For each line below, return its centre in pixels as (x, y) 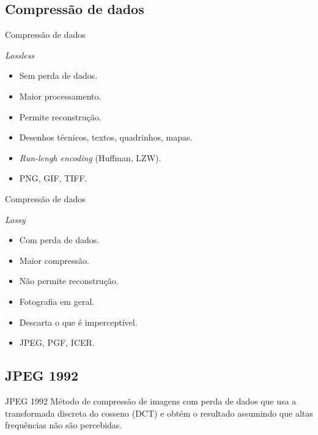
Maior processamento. (60, 96)
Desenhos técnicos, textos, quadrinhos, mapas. (106, 137)
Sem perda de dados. (58, 75)
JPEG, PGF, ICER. (57, 342)
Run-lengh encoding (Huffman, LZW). (90, 157)
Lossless (20, 55)
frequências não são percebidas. (64, 425)
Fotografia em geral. (57, 301)
